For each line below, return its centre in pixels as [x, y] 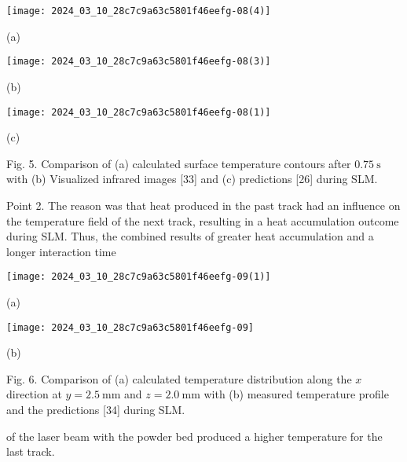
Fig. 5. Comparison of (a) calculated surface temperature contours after [179, 163]
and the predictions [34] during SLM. [96, 409]
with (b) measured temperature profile [296, 394]
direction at [34, 394]
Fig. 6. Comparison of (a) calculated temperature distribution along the [179, 378]
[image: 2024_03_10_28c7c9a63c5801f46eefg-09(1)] [139, 277]
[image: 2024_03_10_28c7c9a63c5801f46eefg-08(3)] [139, 62]
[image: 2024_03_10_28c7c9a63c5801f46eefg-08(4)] [139, 11]
